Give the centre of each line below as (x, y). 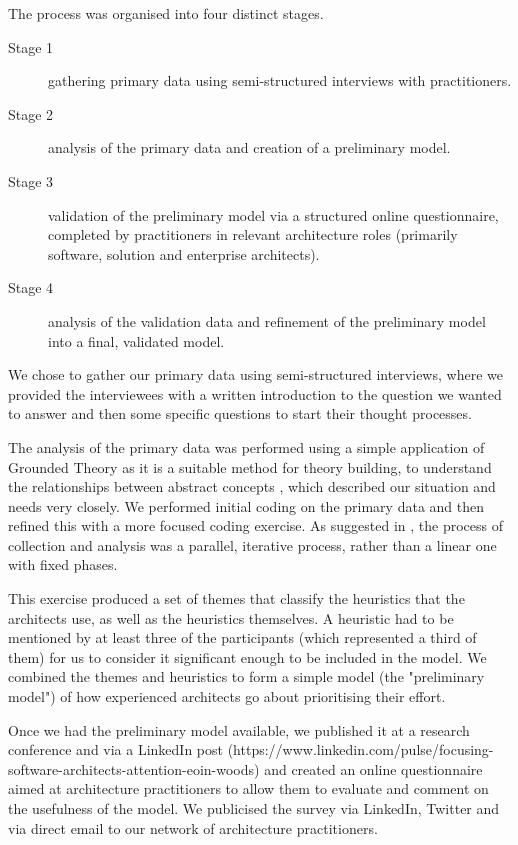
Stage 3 (31, 180)
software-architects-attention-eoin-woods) (134, 768)
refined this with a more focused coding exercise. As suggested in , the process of (256, 525)
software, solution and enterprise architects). (184, 253)
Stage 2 (31, 113)
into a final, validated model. (136, 340)
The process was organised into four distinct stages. (166, 13)
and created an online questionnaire (373, 768)
